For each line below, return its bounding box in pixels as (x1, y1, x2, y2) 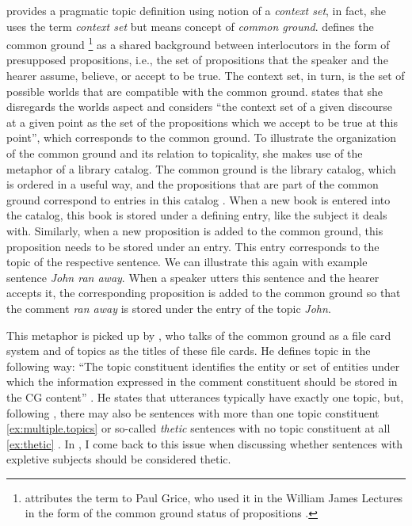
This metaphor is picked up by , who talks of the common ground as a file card (6, 326, 391, 343)
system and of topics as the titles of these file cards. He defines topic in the (6, 342, 371, 359)
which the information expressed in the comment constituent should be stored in (6, 373, 398, 390)
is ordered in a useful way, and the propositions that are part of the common (6, 176, 379, 192)
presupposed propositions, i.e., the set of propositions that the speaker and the (6, 51, 388, 68)
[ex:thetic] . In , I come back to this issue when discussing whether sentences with (6, 435, 402, 452)
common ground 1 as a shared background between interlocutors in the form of (6, 34, 390, 52)
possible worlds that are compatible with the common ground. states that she (6, 82, 383, 99)
